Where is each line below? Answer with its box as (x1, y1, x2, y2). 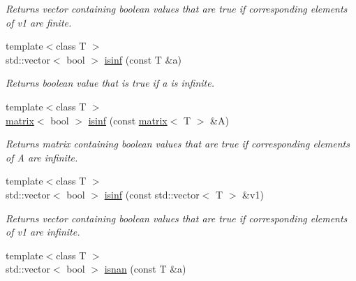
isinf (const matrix (88, 113, 168, 127)
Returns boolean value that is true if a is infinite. (6, 75, 214, 90)
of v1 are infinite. (6, 224, 80, 239)
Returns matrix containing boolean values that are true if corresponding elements (6, 136, 350, 151)
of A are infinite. (6, 150, 78, 164)
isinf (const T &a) (104, 52, 181, 66)
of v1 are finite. (6, 15, 72, 29)
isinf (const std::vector (104, 187, 200, 201)
